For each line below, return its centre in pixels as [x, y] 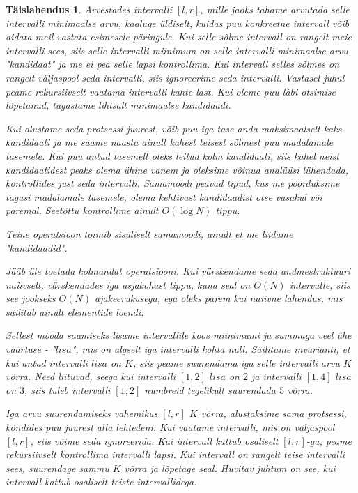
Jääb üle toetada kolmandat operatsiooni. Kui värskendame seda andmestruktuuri [178, 271]
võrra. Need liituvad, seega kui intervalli [91, 376]
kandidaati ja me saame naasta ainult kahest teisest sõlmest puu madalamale [170, 142]
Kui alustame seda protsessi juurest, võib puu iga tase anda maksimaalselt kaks [174, 128]
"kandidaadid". [37, 247]
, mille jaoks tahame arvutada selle [275, 9]
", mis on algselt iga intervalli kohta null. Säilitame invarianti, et [211, 349]
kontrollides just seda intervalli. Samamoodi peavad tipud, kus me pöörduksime [173, 183]
